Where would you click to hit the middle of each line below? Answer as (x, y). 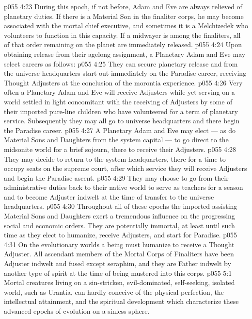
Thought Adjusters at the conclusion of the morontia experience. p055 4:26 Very (123, 82)
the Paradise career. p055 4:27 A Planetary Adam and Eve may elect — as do (120, 130)
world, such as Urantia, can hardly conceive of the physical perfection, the (114, 292)
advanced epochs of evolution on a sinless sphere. (77, 311)
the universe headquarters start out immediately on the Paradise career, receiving (125, 73)
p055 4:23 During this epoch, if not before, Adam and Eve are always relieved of (123, 6)
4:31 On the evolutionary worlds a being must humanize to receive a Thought (119, 244)
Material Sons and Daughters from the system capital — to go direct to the (116, 140)
